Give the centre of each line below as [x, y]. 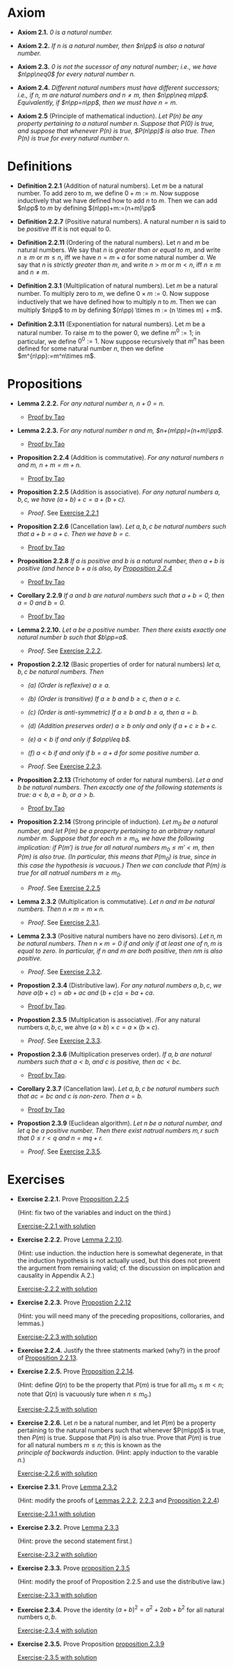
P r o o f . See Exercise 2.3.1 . [64, 923]
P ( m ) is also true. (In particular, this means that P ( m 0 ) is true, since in [117, 857]
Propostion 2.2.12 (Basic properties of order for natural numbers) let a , [119, 664]
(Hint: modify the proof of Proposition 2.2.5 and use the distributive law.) [121, 1581]
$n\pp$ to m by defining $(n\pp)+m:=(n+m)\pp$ [87, 208]
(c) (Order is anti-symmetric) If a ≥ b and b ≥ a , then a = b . [113, 713]
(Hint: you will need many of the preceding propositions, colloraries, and [121, 1316]
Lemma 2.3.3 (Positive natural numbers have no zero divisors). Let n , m [120, 936]
